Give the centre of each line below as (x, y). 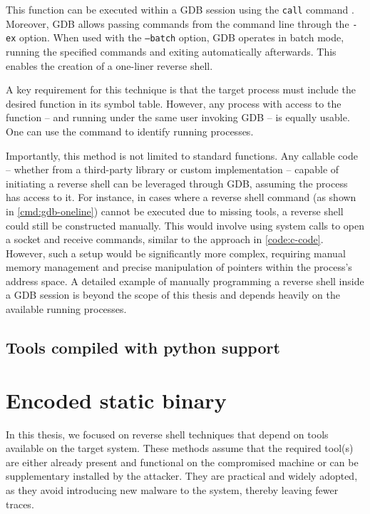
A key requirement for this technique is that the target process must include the (181, 89)
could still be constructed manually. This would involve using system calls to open (185, 225)
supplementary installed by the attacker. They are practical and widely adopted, (182, 476)
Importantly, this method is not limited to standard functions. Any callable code (182, 155)
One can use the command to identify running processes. (130, 131)
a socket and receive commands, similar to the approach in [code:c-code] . (165, 239)
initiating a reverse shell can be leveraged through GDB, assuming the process (177, 183)
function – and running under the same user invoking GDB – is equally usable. (178, 117)
